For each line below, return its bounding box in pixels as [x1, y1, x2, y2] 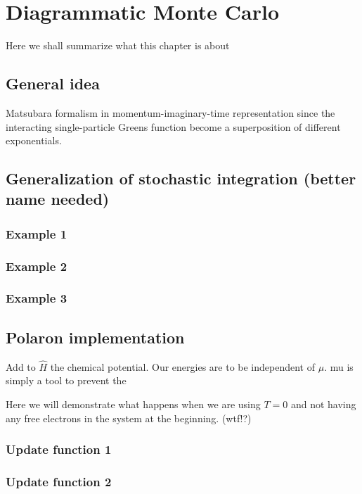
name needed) [6, 188, 110, 210]
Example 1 [6, 224, 67, 242]
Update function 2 [6, 472, 112, 490]
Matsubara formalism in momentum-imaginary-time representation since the [6, 105, 335, 120]
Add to [6, 359, 36, 374]
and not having [290, 397, 356, 412]
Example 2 [6, 257, 67, 274]
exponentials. [6, 133, 62, 148]
